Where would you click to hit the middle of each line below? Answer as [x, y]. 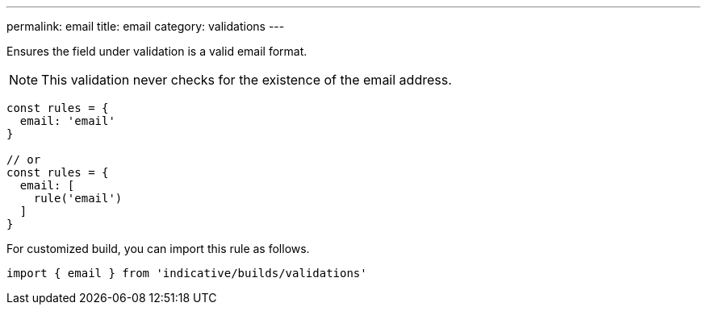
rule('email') [78, 198]
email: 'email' [67, 121]
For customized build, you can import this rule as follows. [158, 249]
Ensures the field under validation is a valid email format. [157, 51]
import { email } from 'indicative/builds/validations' [187, 273]
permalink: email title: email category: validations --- [146, 26]
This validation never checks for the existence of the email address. [247, 80]
